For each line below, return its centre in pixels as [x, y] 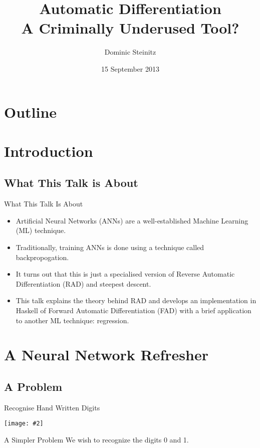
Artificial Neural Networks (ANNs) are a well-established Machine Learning [132, 220]
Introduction [49, 151]
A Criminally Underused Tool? [130, 28]
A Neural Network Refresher [106, 355]
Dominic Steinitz [130, 52]
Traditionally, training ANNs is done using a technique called [110, 247]
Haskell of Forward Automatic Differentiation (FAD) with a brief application [134, 310]
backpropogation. [42, 257]
